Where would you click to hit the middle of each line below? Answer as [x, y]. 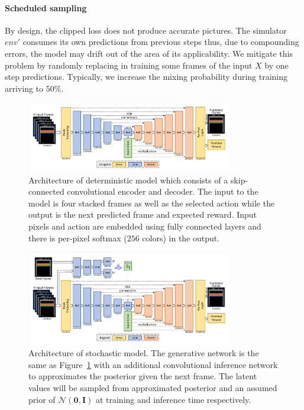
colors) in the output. [181, 238]
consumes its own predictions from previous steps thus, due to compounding [161, 42]
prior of [42, 399]
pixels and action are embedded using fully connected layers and [145, 226]
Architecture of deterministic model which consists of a [128, 180]
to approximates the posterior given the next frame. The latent [143, 376]
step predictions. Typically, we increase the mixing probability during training [146, 77]
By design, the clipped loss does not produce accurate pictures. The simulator [146, 30]
